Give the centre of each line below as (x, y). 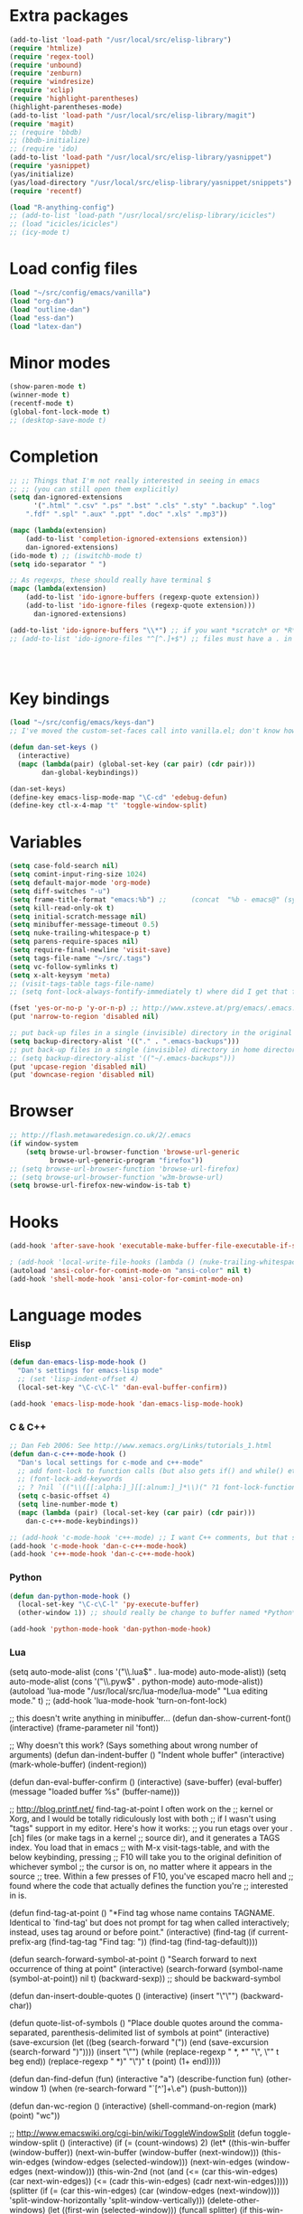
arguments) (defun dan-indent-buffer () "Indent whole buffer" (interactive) (147, 1755)
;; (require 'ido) (44, 149)
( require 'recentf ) (46, 191)
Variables (46, 842)
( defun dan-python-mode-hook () (70, 1596)
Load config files (73, 269)
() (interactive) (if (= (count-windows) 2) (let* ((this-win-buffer (174, 2143)
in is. (18, 1896)
